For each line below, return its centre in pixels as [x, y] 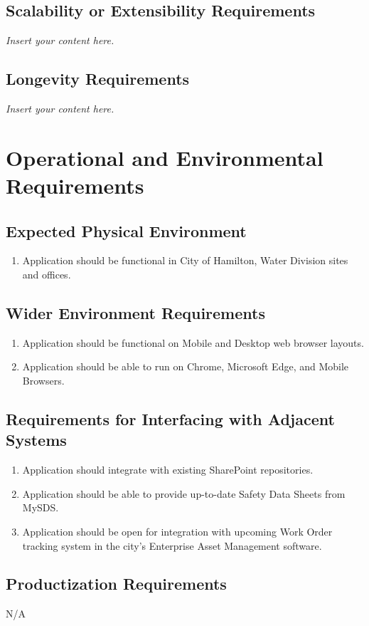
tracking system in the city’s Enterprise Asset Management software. [172, 545]
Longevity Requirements [98, 79]
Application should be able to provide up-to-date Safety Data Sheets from [184, 493]
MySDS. [41, 507]
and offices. [47, 274]
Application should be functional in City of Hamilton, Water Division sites [185, 260]
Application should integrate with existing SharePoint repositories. [168, 470]
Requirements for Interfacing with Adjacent [170, 418]
